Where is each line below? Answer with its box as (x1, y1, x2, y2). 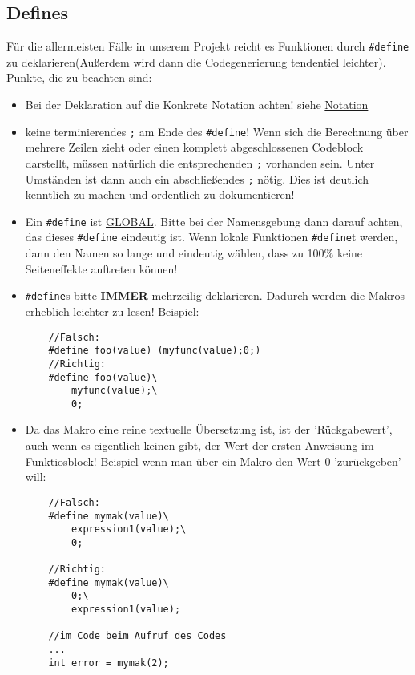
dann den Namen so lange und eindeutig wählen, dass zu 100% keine (25, 245, 363, 261)
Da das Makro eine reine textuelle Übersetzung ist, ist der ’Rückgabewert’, (25, 421, 393, 438)
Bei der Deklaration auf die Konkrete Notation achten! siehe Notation (25, 96, 369, 113)
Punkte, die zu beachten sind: (6, 69, 152, 86)
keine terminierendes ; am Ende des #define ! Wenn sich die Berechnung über (25, 123, 409, 139)
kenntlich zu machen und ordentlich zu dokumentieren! (25, 186, 295, 203)
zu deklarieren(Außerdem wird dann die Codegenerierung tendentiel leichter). (6, 53, 386, 70)
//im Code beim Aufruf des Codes (48, 630, 227, 642)
